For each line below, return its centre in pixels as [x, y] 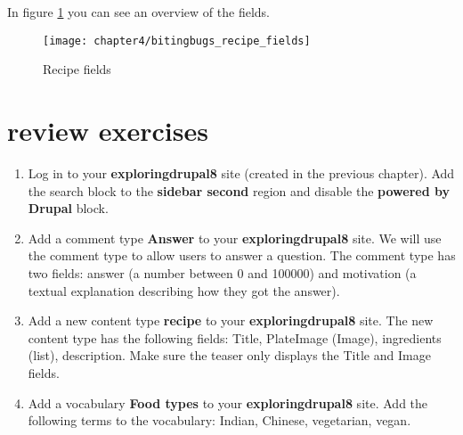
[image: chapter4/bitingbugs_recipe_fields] [177, 41]
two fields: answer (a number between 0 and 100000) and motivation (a [222, 272]
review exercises [108, 131]
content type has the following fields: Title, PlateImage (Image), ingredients [235, 337]
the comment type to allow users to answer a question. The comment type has [242, 255]
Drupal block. [68, 208]
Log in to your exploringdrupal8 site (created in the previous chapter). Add [241, 172]
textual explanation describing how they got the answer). [184, 290]
